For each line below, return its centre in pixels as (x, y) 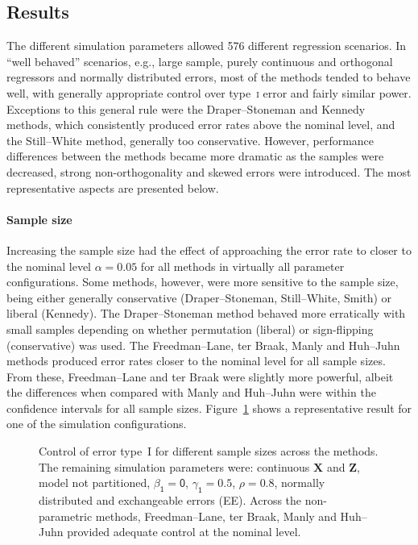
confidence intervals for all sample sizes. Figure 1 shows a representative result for (209, 408)
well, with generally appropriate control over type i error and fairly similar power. (209, 92)
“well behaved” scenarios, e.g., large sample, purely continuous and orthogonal (200, 61)
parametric (66, 516)
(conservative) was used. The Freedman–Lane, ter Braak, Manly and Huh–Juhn (203, 345)
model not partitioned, (95, 483)
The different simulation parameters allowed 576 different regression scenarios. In (207, 46)
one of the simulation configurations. (97, 424)
